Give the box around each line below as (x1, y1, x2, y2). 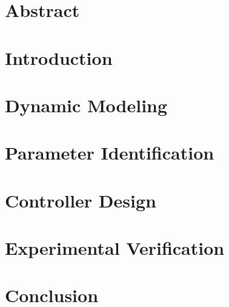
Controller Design (5, 187, 156, 212)
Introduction (5, 45, 113, 70)
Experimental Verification (5, 235, 225, 260)
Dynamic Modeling (5, 92, 168, 117)
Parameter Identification (5, 140, 214, 165)
